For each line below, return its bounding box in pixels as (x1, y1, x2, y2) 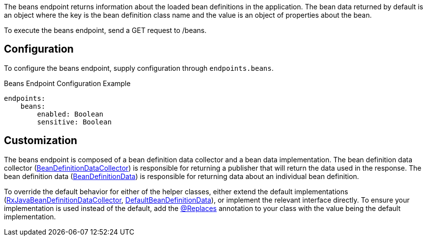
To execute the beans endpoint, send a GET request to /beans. (4, 26, 207, 34)
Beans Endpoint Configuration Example (4, 79, 131, 88)
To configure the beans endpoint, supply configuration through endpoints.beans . (4, 63, 274, 72)
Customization (4, 134, 78, 147)
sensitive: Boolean (37, 118, 112, 126)
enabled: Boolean (37, 110, 104, 118)
